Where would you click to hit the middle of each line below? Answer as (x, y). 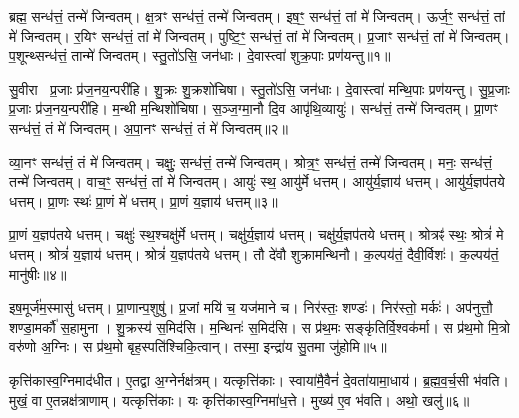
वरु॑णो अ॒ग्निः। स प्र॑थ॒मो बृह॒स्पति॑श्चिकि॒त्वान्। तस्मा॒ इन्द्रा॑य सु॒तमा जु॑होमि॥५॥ (198, 346)
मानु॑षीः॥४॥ (38, 273)
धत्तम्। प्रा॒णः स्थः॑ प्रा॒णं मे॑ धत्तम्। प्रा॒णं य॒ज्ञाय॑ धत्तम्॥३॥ (143, 200)
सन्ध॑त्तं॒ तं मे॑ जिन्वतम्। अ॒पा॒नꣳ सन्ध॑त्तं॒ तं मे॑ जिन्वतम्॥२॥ (149, 127)
